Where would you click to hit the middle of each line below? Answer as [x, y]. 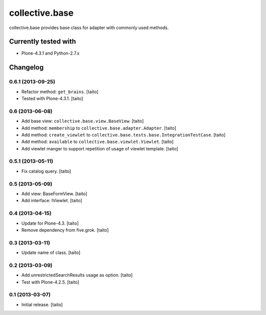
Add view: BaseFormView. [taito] [54, 193]
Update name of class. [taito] [51, 253]
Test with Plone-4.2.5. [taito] [50, 282]
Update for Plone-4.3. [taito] [50, 223]
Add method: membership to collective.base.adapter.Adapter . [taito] [99, 128]
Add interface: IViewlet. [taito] [52, 201]
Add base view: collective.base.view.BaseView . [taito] [83, 121]
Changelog [26, 67]
